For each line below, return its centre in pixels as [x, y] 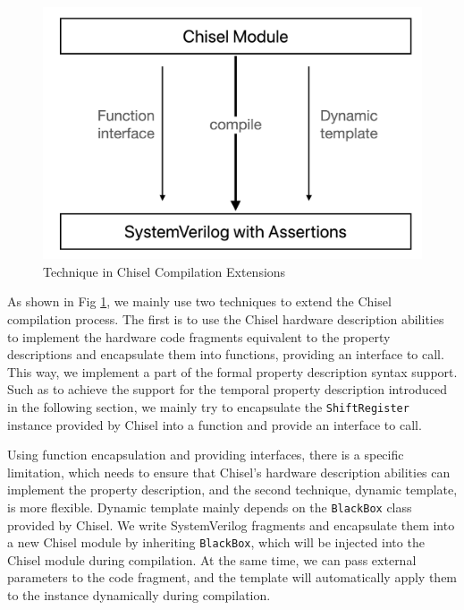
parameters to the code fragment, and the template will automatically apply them [232, 577]
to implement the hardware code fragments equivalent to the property [199, 336]
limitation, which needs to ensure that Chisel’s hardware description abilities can [229, 472]
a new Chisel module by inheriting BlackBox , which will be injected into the [216, 542]
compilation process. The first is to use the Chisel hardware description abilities [226, 318]
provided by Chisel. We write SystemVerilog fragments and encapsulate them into [231, 524]
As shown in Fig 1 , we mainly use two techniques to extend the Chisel [199, 301]
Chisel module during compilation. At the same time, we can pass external [212, 559]
